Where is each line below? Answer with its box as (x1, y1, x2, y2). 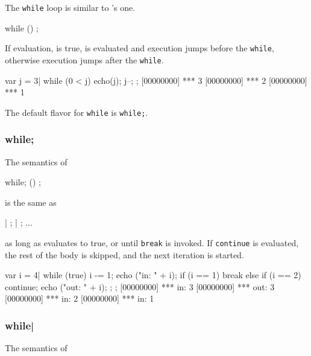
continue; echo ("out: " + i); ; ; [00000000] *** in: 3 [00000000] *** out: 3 (5, 280, 275, 293)
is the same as (5, 195, 57, 208)
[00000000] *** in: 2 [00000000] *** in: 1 (5, 292, 154, 305)
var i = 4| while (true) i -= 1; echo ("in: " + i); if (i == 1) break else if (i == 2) (5, 269, 301, 281)
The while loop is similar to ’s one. (5, 1, 136, 13)
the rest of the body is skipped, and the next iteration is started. (5, 248, 244, 261)
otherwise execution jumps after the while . (5, 53, 164, 66)
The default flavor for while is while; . (5, 106, 148, 118)
